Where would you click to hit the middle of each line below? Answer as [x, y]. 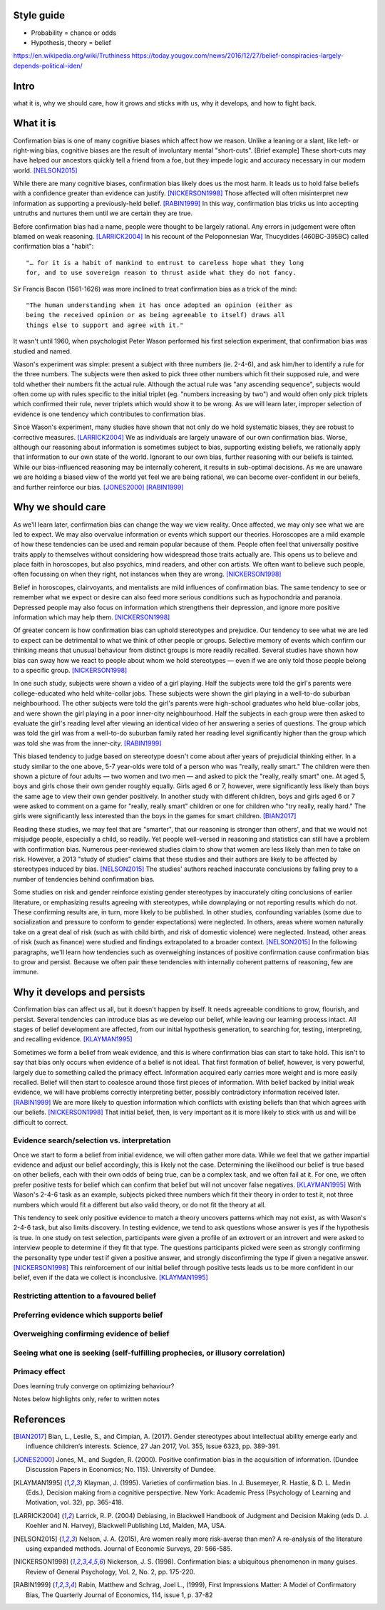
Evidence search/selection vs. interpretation [92, 1140]
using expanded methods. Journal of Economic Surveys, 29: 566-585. [129, 1548]
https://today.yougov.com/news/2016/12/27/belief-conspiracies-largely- [237, 56]
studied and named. [42, 351]
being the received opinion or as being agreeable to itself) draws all [155, 315]
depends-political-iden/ [48, 66]
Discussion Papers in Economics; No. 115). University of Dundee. [121, 1470]
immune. [26, 972]
